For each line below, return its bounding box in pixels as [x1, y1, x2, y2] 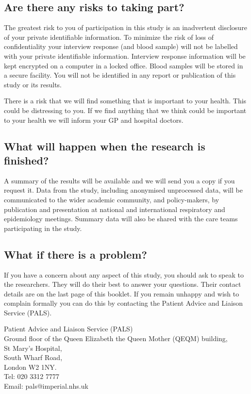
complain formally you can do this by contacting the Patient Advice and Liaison [4, 298, 243, 308]
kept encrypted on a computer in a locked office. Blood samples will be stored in [4, 60, 243, 70]
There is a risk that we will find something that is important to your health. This [4, 96, 247, 106]
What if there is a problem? [4, 246, 147, 262]
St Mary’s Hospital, [4, 343, 62, 353]
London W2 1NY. [4, 361, 57, 372]
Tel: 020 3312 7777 [4, 371, 59, 381]
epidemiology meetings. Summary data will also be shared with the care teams [4, 213, 238, 224]
